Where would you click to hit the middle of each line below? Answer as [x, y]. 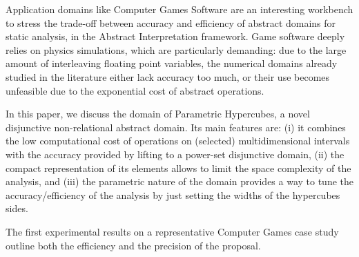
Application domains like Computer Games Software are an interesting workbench [179, 9]
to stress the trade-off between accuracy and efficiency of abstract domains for [171, 22]
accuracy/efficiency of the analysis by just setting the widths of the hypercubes [173, 194]
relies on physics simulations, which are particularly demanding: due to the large [176, 49]
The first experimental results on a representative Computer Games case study [172, 231]
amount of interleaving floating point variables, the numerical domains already [172, 63]
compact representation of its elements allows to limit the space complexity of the [178, 168]
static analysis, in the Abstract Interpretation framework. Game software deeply [175, 36]
